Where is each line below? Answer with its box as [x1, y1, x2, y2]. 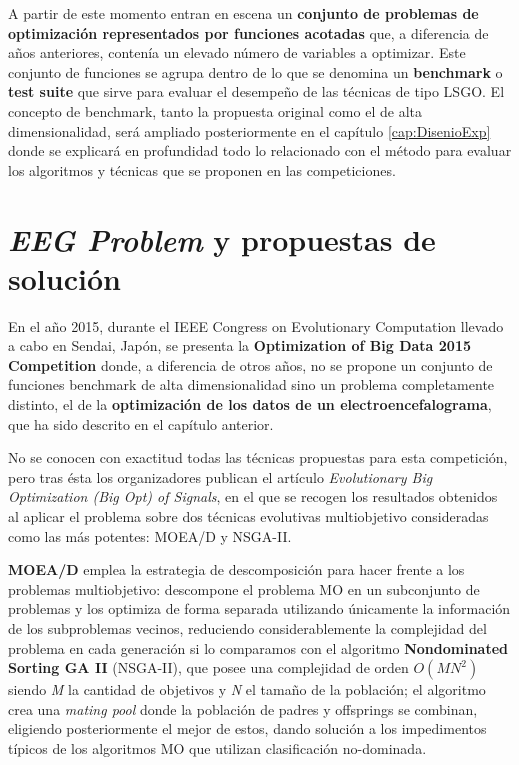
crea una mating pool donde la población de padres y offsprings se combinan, [8, 698, 478, 719]
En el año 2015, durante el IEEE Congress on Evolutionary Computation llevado [8, 315, 504, 336]
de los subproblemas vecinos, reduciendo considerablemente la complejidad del [8, 617, 487, 638]
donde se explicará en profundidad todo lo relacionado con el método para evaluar [8, 140, 512, 161]
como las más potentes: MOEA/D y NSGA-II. [8, 525, 292, 546]
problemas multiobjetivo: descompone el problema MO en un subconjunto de [8, 578, 480, 599]
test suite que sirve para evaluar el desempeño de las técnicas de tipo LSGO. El [8, 81, 505, 102]
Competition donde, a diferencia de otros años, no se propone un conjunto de [8, 354, 493, 375]
